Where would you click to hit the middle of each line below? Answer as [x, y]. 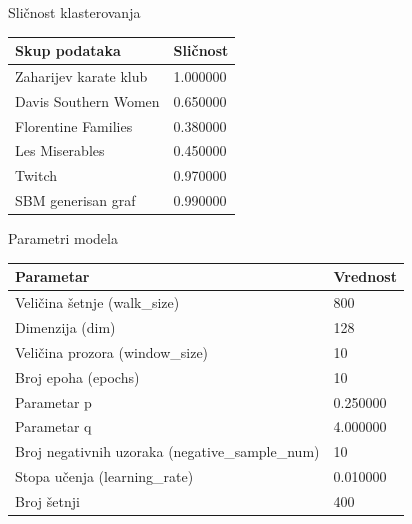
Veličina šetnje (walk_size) [97, 302]
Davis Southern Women [87, 100]
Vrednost [365, 276]
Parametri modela [63, 238]
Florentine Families [74, 125]
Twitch [36, 175]
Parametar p [53, 401]
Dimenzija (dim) [65, 327]
